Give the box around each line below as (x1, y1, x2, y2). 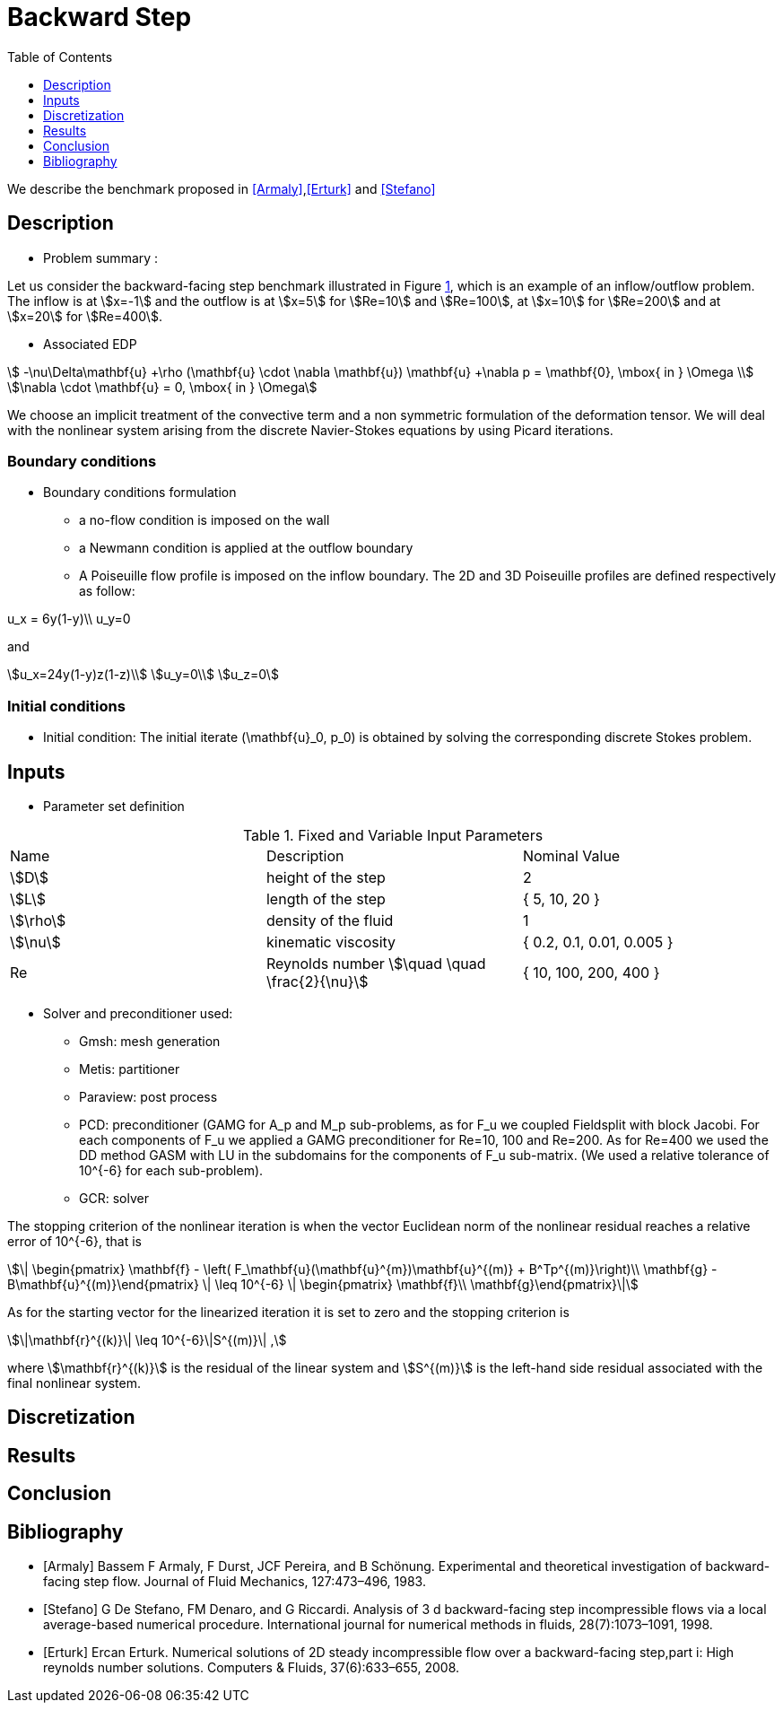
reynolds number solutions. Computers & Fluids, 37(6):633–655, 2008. (43, 1660, 460, 1676)
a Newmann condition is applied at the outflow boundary (79, 540, 413, 556)
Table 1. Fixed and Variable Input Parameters (242, 825, 544, 844)
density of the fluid (265, 911, 394, 929)
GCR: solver (79, 1190, 149, 1206)
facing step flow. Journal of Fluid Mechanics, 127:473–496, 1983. (43, 1574, 426, 1590)
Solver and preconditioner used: (43, 1005, 233, 1021)
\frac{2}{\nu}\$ (265, 972, 369, 990)
